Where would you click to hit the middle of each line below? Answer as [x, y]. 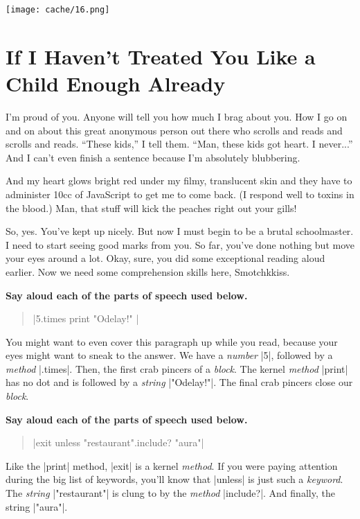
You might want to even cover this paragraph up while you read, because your [172, 341]
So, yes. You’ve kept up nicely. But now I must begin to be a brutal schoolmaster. [180, 231]
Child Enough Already [116, 83]
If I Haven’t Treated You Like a [161, 56]
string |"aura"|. [37, 506]
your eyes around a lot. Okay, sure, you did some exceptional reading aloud [165, 258]
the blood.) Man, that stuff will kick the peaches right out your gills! [151, 208]
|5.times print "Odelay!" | [86, 318]
